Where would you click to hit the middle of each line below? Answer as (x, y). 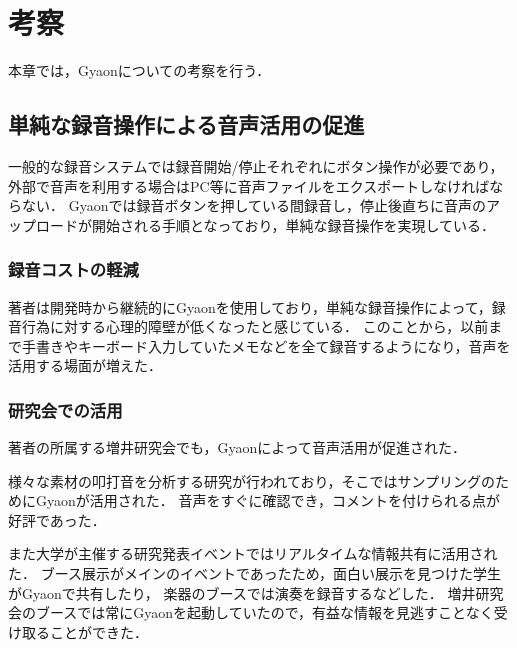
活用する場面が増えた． (85, 365)
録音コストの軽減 (73, 269)
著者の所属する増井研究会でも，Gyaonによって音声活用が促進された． (237, 447)
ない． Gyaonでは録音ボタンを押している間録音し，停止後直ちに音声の (254, 205)
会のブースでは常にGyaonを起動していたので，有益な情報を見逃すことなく (251, 612)
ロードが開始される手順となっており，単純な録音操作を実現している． (265, 224)
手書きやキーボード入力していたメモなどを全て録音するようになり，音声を (266, 345)
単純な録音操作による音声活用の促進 (186, 124)
